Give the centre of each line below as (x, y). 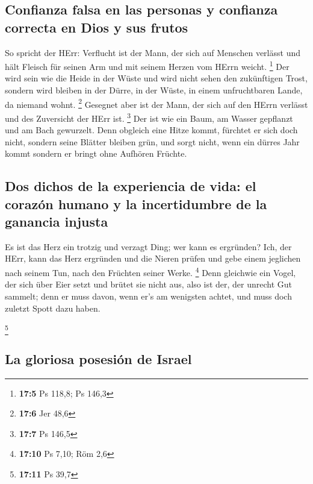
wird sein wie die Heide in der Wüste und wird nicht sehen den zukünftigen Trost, (156, 78)
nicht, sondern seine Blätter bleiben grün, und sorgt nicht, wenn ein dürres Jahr (152, 141)
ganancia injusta (57, 222)
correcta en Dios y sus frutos (97, 27)
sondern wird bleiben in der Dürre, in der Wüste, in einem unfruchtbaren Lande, (154, 90)
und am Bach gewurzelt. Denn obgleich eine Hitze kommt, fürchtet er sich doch (151, 130)
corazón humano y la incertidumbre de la (136, 203)
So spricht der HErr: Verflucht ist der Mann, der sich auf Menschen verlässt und (153, 52)
